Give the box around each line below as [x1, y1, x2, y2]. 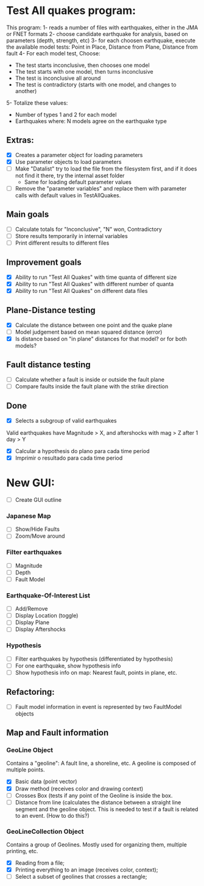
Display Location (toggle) [15, 612, 79, 619]
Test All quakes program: [6, 4, 136, 18]
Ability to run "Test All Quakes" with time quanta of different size [15, 273, 177, 281]
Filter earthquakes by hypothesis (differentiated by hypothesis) [15, 655, 174, 663]
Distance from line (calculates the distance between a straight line [15, 798, 181, 806]
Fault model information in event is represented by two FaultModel [15, 703, 182, 710]
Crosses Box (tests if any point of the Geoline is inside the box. [15, 792, 173, 799]
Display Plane [15, 619, 50, 626]
